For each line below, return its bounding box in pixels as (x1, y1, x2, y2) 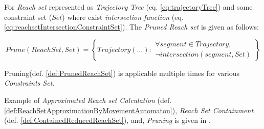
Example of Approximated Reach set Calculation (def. (4, 94, 172, 105)
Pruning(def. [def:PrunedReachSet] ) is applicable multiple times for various (4, 67, 239, 78)
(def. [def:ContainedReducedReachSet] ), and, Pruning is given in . (4, 115, 211, 125)
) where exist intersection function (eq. (62, 11, 184, 22)
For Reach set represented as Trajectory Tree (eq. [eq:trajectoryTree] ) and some (4, 2, 253, 12)
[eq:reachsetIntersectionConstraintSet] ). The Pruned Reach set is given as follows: (4, 21, 259, 32)
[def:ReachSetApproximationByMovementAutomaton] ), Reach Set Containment (4, 105, 254, 115)
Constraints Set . (4, 78, 55, 88)
